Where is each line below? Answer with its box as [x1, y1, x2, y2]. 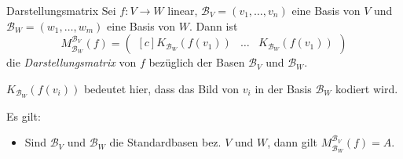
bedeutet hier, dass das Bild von [83, 80, 240, 96]
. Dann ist [189, 17, 238, 34]
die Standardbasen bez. [109, 134, 222, 150]
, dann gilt [267, 134, 318, 150]
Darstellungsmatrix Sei [6, 2, 116, 18]
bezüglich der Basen [148, 54, 245, 70]
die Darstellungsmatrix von [6, 54, 137, 70]
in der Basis [255, 80, 312, 96]
